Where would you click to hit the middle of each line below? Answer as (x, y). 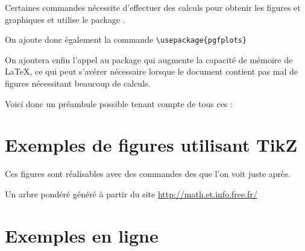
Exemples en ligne (82, 235)
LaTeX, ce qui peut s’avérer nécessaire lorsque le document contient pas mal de (151, 71)
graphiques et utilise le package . (65, 19)
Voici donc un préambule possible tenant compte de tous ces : (119, 103)
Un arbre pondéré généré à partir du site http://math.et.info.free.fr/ (131, 194)
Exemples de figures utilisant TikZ (151, 145)
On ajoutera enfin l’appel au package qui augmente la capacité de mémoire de (149, 59)
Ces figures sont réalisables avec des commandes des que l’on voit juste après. (148, 174)
